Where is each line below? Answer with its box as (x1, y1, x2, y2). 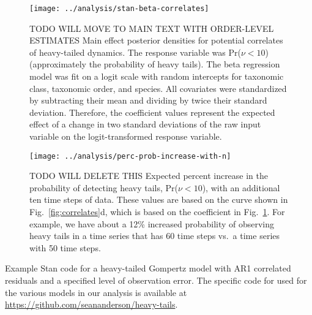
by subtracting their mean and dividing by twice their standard (29, 94, 267, 107)
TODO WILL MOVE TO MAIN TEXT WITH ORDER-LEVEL (29, 21, 274, 34)
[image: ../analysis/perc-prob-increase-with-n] (29, 151, 231, 161)
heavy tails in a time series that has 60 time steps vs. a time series (29, 229, 280, 242)
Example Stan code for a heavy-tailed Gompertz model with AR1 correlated (5, 262, 291, 275)
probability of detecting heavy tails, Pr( (29, 181, 179, 194)
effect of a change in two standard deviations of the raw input (29, 118, 261, 131)
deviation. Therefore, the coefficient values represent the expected (29, 105, 275, 118)
